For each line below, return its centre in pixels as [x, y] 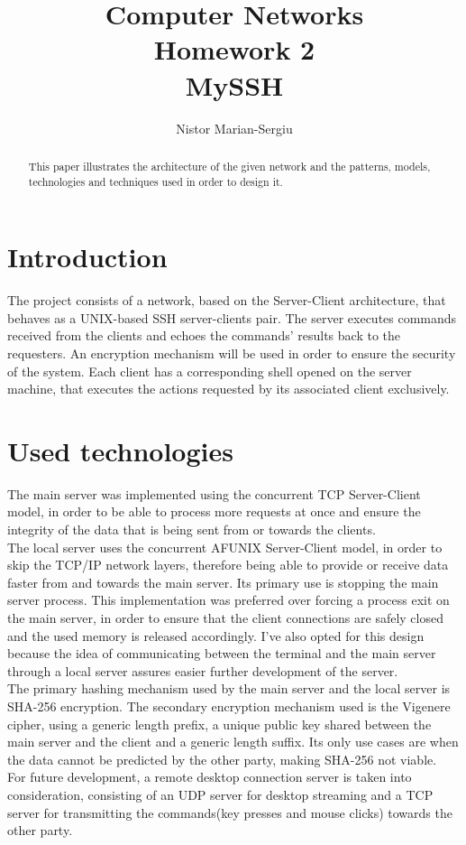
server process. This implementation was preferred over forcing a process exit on [228, 600]
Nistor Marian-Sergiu [234, 128]
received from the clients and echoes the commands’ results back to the [204, 335]
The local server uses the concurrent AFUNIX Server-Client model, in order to [225, 547]
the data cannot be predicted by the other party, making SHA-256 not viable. [222, 759]
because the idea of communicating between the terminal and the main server [222, 653]
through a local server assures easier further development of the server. [203, 670]
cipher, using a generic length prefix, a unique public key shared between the [219, 724]
